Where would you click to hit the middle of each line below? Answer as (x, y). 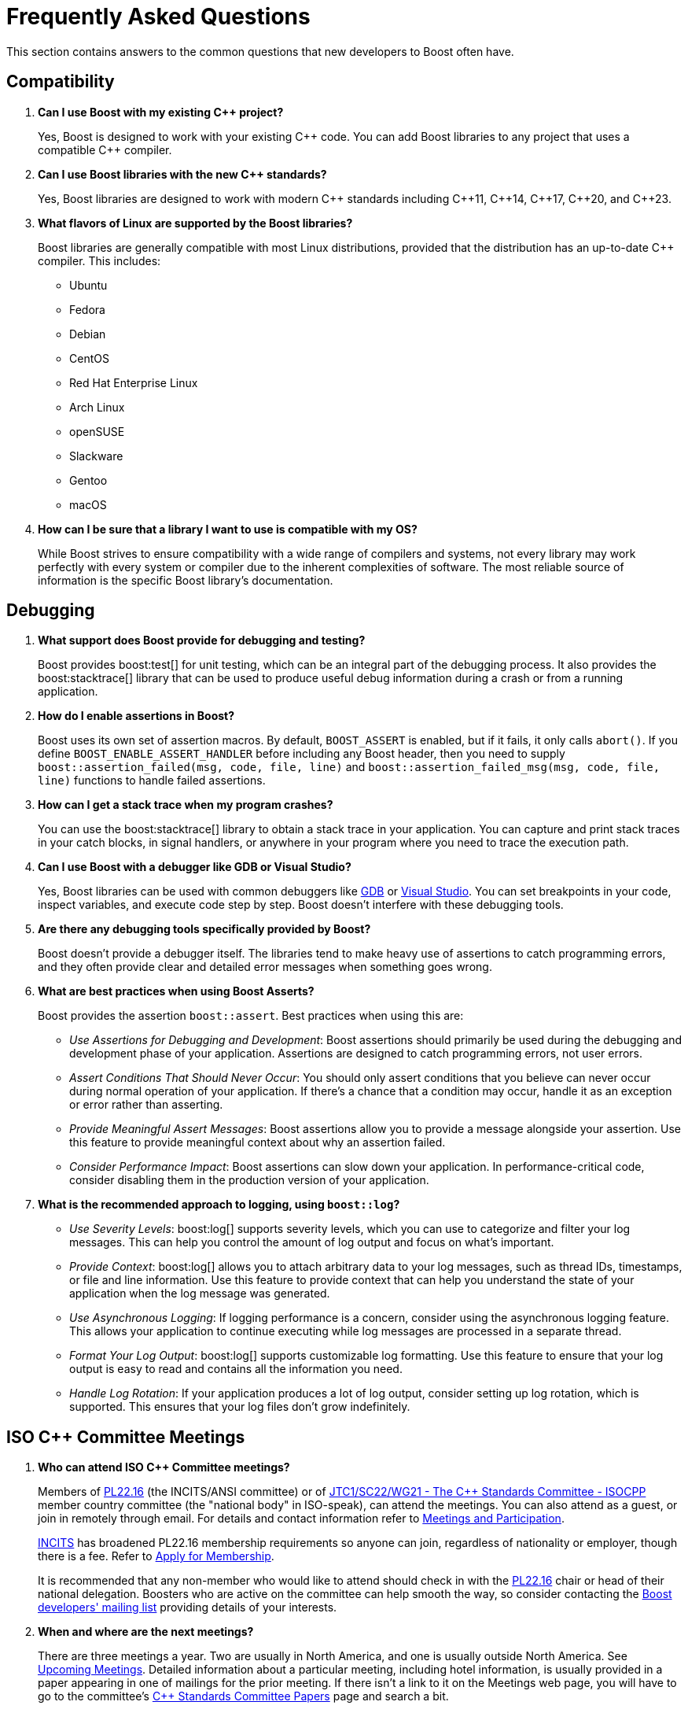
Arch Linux (97, 407)
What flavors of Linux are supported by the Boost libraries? (195, 223)
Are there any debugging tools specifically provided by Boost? (204, 929)
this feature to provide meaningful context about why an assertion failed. (258, 1142)
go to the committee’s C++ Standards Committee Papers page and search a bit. (243, 1696)
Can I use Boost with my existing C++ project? (161, 112)
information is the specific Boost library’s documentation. (186, 580)
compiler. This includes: (99, 260)
